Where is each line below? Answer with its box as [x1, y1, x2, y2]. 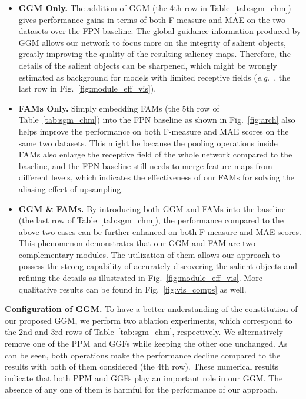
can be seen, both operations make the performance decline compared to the [5, 348, 281, 361]
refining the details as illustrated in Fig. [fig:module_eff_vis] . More [18, 271, 262, 284]
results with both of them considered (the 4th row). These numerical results [5, 360, 278, 373]
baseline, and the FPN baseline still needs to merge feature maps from [18, 159, 272, 172]
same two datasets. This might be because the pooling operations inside [18, 136, 278, 149]
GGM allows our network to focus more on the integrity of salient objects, [18, 36, 286, 48]
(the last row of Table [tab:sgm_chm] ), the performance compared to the [18, 214, 284, 226]
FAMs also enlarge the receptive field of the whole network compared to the [18, 148, 292, 160]
